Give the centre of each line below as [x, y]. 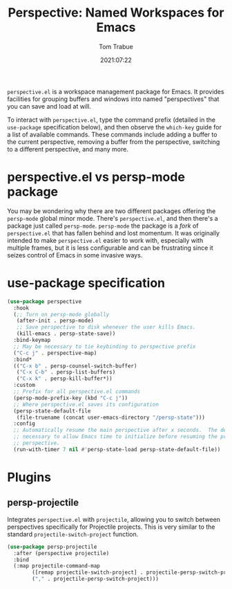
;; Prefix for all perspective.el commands [77, 392]
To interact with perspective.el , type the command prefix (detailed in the [112, 120]
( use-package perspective [44, 301]
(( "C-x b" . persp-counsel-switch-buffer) [75, 366]
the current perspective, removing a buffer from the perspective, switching [114, 142]
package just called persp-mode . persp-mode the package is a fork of [103, 226]
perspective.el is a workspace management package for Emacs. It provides [116, 91]
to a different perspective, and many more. [68, 149]
